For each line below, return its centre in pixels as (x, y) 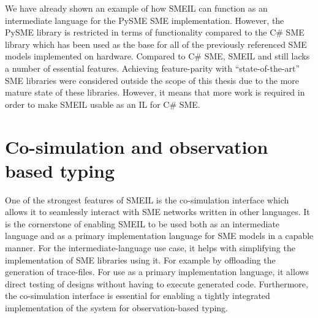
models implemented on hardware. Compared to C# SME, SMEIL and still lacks (157, 56)
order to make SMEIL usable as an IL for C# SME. (103, 104)
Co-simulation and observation (137, 146)
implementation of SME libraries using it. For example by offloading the (140, 259)
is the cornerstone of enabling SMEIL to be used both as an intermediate (142, 223)
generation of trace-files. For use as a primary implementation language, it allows (157, 272)
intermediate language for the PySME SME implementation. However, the (145, 20)
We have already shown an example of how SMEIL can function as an (136, 8)
